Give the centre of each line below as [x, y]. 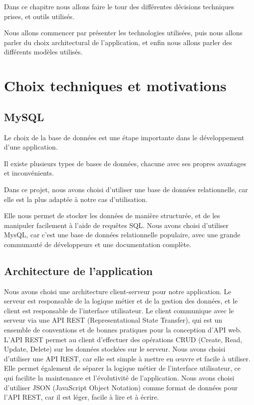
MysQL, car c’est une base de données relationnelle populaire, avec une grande [122, 235]
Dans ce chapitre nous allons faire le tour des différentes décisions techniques [119, 6]
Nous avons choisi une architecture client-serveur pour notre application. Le [118, 291]
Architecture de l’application [78, 270]
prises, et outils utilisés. [39, 16]
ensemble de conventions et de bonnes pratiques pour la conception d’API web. [123, 330]
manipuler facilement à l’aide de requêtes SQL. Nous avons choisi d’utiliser [116, 225]
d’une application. [31, 147]
